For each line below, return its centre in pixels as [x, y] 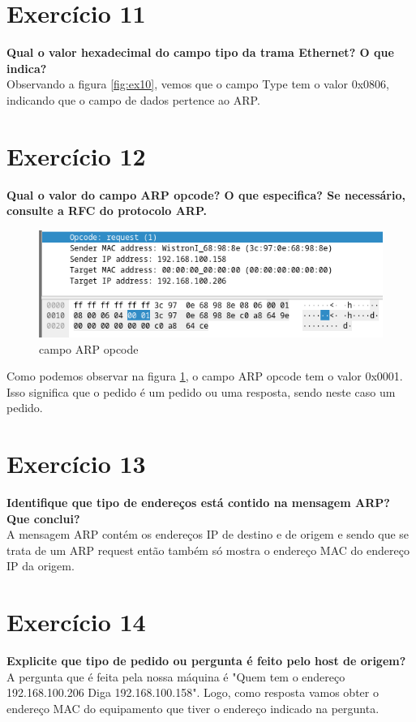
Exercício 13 [76, 464]
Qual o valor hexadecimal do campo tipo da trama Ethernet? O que [200, 52]
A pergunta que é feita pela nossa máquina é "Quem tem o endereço [176, 676]
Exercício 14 [76, 622]
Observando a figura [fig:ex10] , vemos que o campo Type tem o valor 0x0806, [198, 84]
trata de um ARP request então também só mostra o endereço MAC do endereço [208, 550]
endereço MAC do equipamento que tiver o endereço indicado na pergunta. [193, 708]
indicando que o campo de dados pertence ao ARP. [133, 99]
